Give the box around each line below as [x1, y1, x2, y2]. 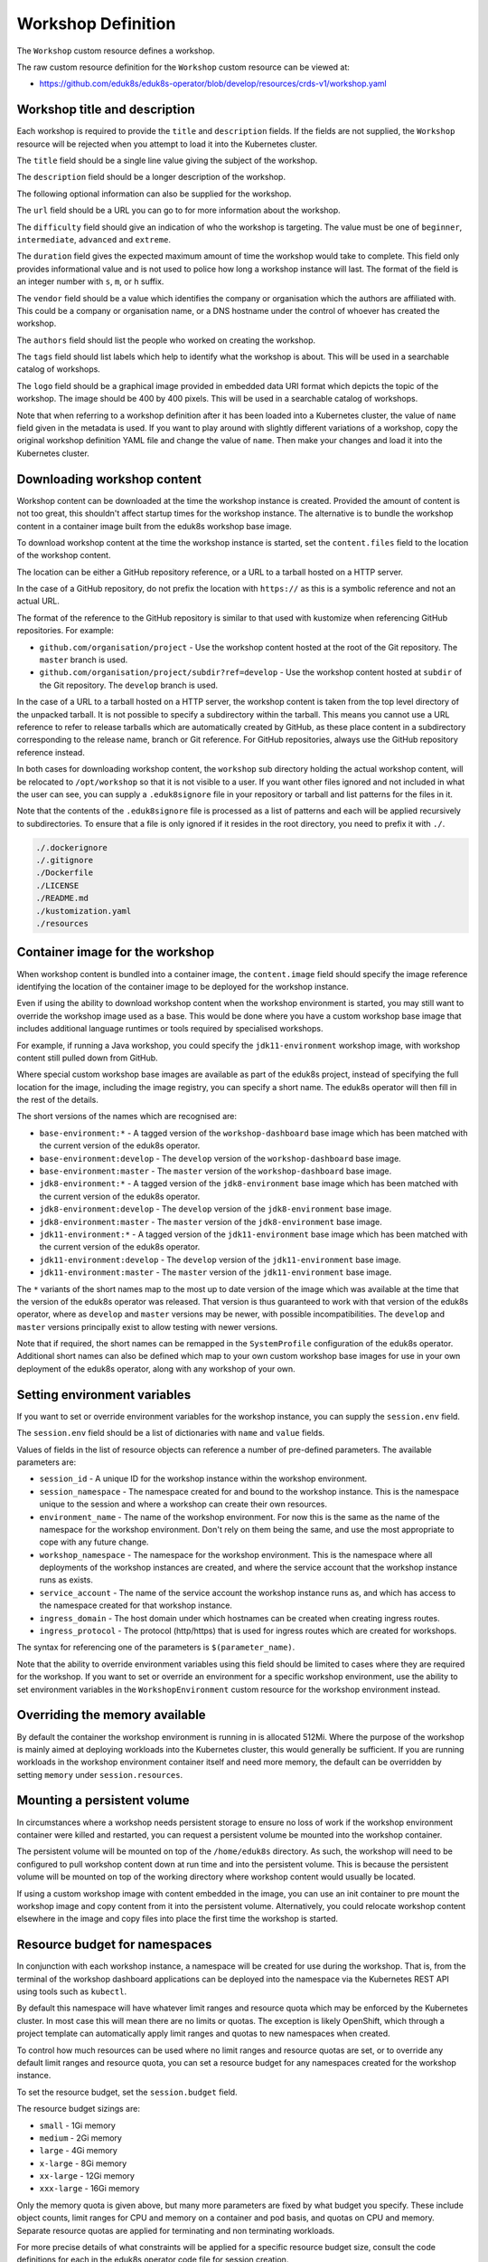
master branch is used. [39, 654, 128, 665]
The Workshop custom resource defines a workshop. [16, 45, 216, 56]
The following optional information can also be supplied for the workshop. [16, 188, 292, 199]
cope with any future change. [39, 1536, 149, 1547]
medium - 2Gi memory [39, 2132, 122, 2143]
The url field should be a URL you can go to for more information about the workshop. [16, 204, 341, 216]
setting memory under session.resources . [16, 1769, 183, 1780]
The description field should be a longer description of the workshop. [16, 172, 286, 183]
